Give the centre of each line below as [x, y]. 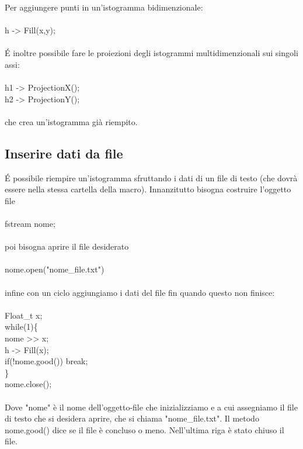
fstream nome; [30, 224]
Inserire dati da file [64, 153]
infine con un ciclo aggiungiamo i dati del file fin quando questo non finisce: [140, 292]
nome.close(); [28, 384]
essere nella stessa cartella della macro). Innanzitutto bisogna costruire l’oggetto [148, 189]
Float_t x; [24, 315]
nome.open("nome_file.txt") [55, 269]
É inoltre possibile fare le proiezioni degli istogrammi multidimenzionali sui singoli [151, 53]
